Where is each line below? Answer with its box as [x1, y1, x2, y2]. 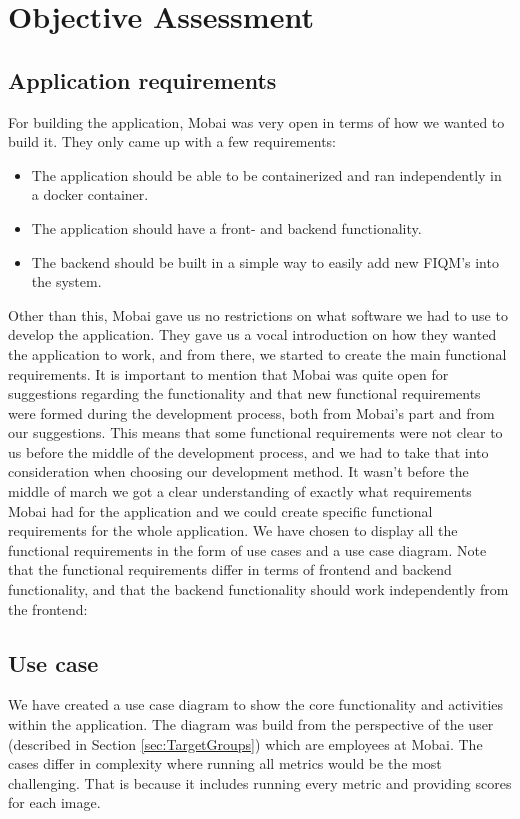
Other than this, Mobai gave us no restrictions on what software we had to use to [8, 304, 508, 325]
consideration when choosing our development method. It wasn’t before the [8, 461, 469, 482]
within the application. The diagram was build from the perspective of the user [8, 714, 494, 735]
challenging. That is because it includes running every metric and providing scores [8, 772, 512, 793]
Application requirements [8, 64, 277, 95]
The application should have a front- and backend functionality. [31, 217, 422, 238]
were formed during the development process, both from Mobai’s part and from [8, 402, 495, 423]
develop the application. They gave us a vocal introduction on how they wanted [8, 324, 497, 345]
